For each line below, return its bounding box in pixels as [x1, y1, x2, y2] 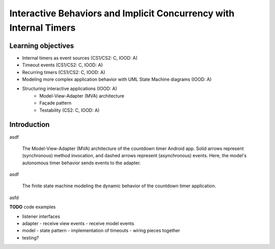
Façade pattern [39, 100, 71, 106]
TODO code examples [9, 204, 56, 210]
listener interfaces [22, 213, 61, 219]
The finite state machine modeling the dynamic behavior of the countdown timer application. [22, 183, 216, 189]
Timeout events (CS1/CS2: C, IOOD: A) [22, 62, 103, 68]
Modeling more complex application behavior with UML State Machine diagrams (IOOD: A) [22, 77, 212, 83]
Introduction [9, 120, 50, 129]
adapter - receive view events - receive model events [22, 220, 134, 227]
